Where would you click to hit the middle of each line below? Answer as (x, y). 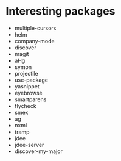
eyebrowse (29, 93)
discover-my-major (39, 151)
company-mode (35, 41)
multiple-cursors (35, 28)
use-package (31, 80)
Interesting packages (60, 11)
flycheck (26, 106)
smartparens (30, 99)
